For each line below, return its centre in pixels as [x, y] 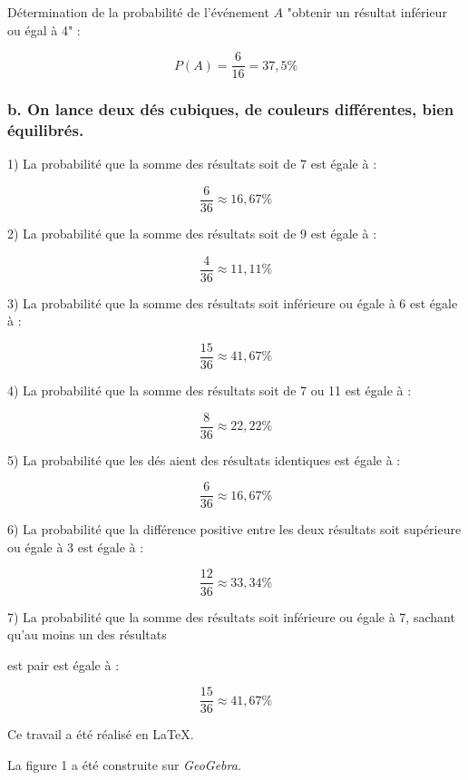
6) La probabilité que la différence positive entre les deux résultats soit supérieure [234, 529]
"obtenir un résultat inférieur [367, 12]
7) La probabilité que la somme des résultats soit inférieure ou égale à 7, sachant [231, 616]
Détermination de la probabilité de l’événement [138, 12]
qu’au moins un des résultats [87, 634]
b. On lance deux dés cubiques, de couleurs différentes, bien [231, 109]
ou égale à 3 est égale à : [76, 546]
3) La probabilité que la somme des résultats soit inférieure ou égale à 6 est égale [233, 302]
